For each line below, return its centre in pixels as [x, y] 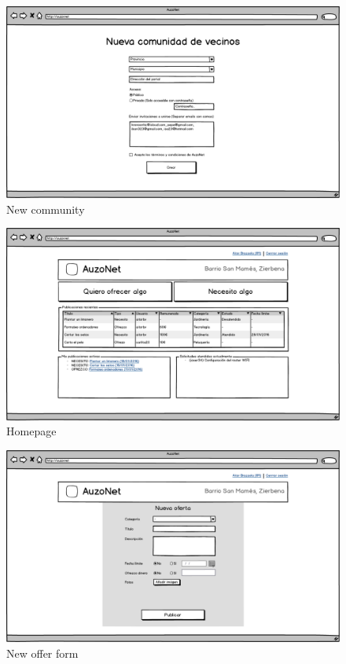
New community [46, 209]
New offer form [42, 653]
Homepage [31, 431]
